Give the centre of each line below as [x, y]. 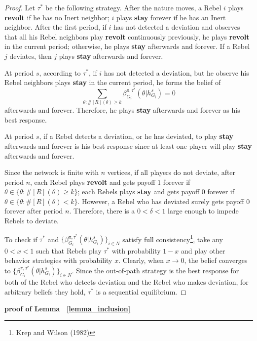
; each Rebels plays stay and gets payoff [139, 192]
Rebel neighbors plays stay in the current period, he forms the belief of [113, 82]
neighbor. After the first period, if [55, 27]
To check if [21, 239]
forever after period [34, 211]
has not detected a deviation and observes [177, 27]
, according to [60, 72]
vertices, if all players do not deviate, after [171, 172]
